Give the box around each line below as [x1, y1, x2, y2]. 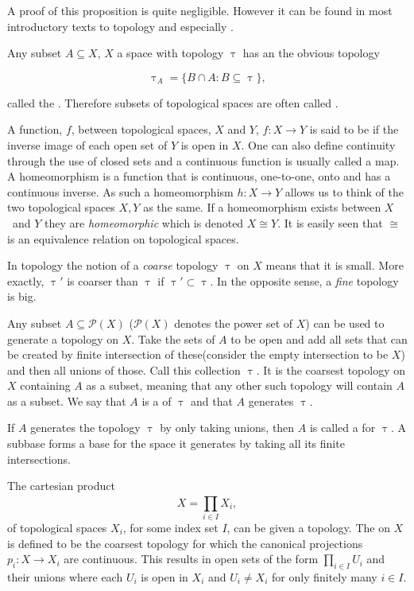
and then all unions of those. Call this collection [7, 361, 241, 378]
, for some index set [122, 519, 219, 535]
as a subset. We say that [7, 392, 126, 409]
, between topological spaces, [71, 121, 211, 138]
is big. [7, 288, 37, 305]
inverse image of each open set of [7, 136, 168, 153]
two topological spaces [7, 199, 115, 216]
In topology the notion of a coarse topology [7, 257, 219, 274]
